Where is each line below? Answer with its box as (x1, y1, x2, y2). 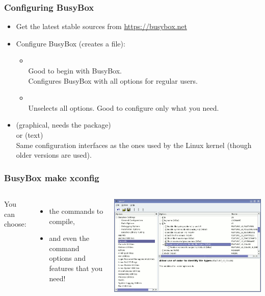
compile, (49, 215, 75, 226)
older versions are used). (16, 150, 92, 160)
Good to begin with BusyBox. (28, 65, 122, 76)
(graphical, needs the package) (16, 119, 111, 130)
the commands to (49, 205, 103, 216)
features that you (49, 262, 103, 273)
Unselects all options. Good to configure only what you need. (28, 102, 219, 113)
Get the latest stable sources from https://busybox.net (16, 21, 187, 32)
